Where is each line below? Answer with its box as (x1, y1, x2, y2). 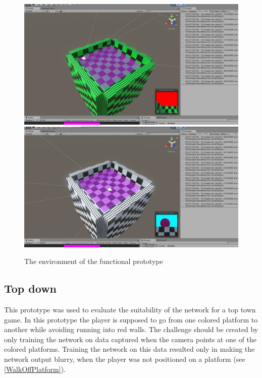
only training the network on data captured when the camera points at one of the (4, 334, 256, 344)
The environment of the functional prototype (24, 256, 163, 266)
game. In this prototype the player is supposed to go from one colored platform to (4, 314, 258, 325)
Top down (4, 281, 57, 296)
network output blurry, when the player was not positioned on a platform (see (4, 353, 245, 364)
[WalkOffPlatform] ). (4, 363, 66, 374)
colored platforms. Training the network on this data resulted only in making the (4, 344, 255, 354)
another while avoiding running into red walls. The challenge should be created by (4, 324, 258, 335)
